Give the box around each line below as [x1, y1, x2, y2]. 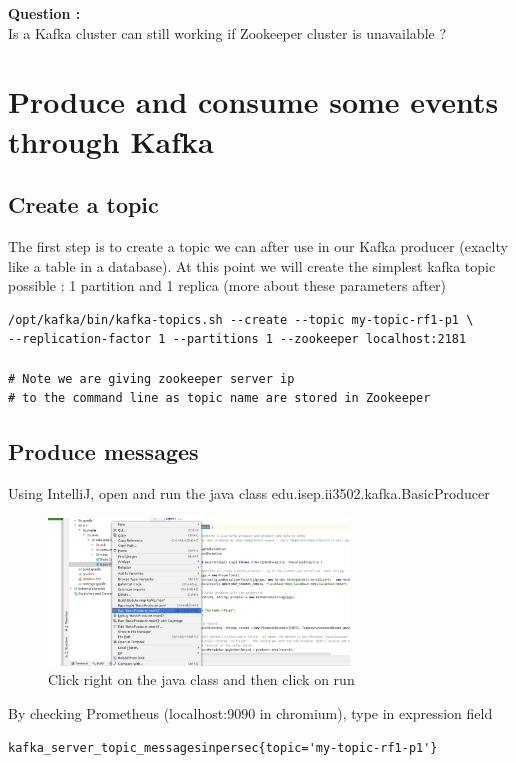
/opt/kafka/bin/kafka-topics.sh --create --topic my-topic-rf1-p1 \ [8, 312, 474, 327]
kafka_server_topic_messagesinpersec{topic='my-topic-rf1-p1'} [8, 740, 438, 755]
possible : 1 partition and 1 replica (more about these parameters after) [8, 275, 447, 296]
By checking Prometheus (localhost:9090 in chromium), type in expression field [8, 702, 493, 723]
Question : [8, 3, 81, 23]
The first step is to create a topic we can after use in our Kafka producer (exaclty [8, 235, 508, 256]
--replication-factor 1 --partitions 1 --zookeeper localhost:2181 [8, 332, 467, 347]
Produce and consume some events [8, 81, 499, 122]
